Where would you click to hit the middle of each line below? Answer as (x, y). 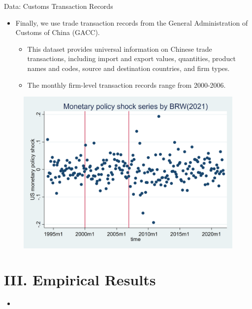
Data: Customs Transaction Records (59, 6)
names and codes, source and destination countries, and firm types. (128, 68)
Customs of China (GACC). (58, 32)
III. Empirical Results (80, 279)
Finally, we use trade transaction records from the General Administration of (132, 22)
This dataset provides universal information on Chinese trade (120, 49)
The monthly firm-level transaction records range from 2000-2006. (126, 85)
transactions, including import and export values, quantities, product (131, 58)
